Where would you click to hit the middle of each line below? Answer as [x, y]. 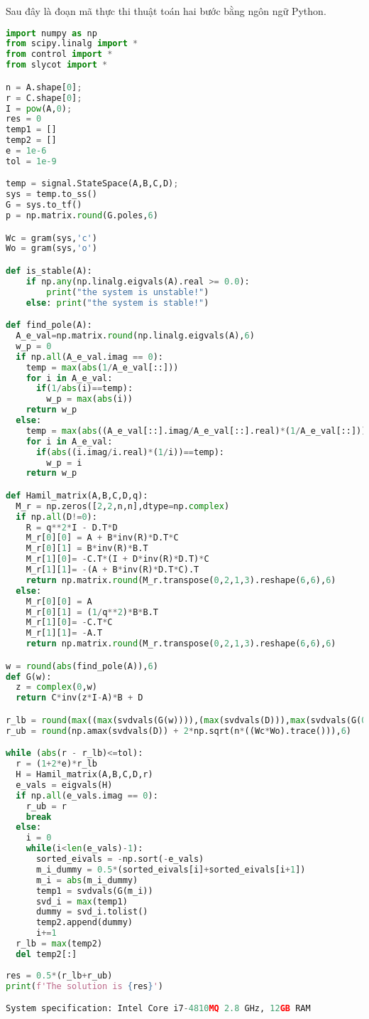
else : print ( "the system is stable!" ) [117, 303]
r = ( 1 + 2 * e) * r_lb [56, 764]
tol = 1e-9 [31, 161]
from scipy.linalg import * [72, 44]
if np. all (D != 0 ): [56, 517]
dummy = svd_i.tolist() [92, 912]
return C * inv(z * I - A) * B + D [79, 698]
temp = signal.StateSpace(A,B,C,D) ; [92, 184]
